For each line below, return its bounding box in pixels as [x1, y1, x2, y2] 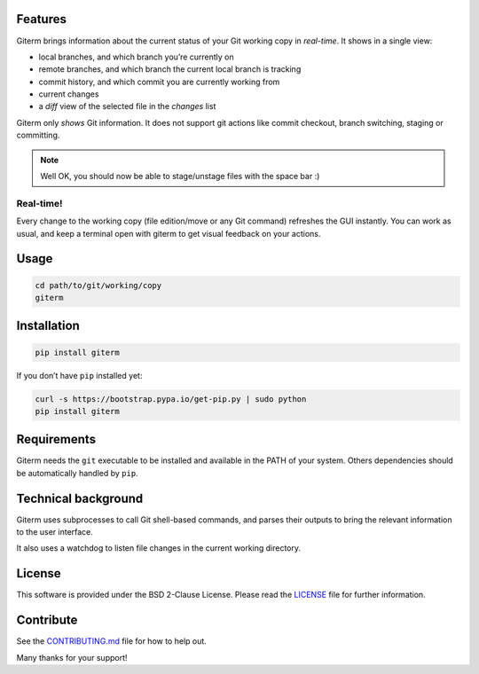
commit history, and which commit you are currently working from [38, 76, 280, 87]
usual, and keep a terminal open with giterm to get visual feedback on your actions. [16, 228, 321, 239]
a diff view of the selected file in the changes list [38, 101, 216, 112]
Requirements [16, 432, 97, 447]
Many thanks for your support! [16, 652, 128, 662]
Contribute [16, 613, 78, 628]
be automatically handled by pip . [16, 467, 138, 478]
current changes [38, 89, 99, 99]
